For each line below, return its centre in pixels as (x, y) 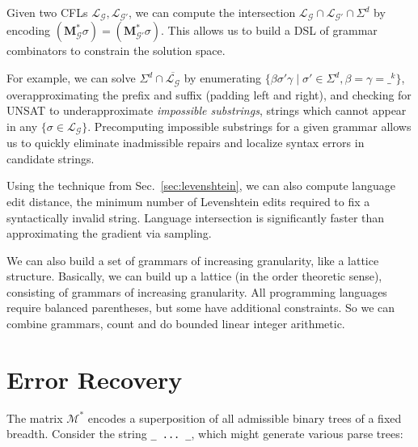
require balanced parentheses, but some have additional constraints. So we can (201, 308)
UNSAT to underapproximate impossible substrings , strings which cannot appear (207, 110)
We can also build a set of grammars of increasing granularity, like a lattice (193, 260)
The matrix (35, 417)
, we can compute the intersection (212, 12)
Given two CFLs (47, 12)
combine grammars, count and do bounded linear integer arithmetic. (176, 324)
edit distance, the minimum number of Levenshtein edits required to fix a (188, 201)
